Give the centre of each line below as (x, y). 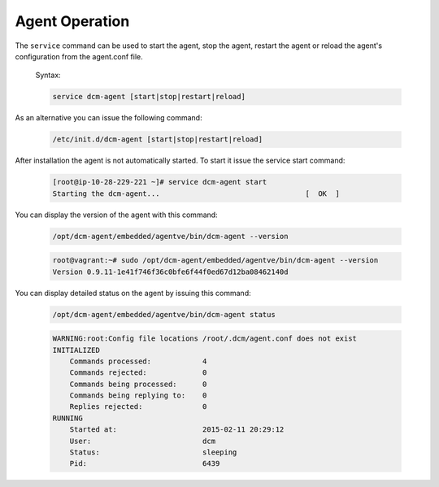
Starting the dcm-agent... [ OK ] (196, 193)
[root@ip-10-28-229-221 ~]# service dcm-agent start (160, 182)
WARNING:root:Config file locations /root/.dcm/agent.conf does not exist (205, 339)
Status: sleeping (153, 452)
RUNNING (67, 418)
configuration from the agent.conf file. (79, 56)
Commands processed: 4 (138, 361)
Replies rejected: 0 (138, 407)
